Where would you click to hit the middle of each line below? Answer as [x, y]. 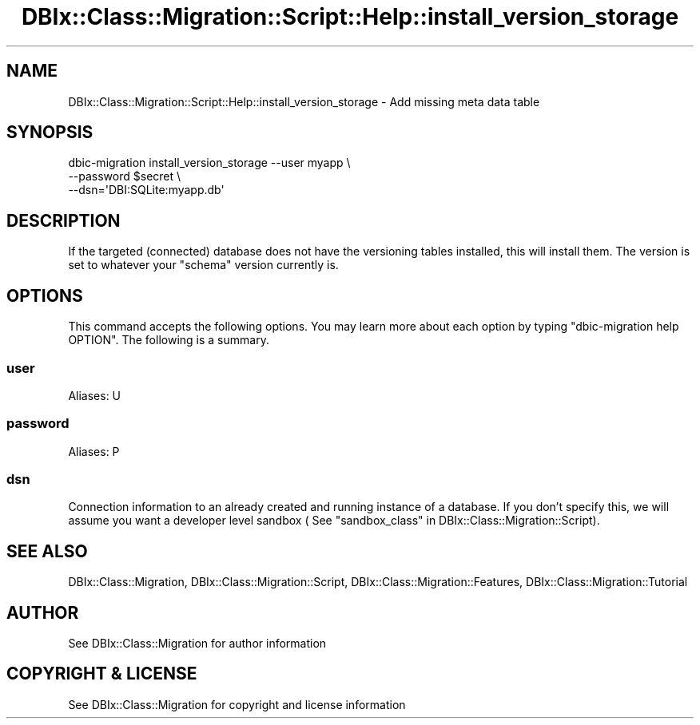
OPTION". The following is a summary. [169, 340]
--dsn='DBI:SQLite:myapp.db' [146, 190]
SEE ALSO [47, 551]
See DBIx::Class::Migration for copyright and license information [237, 704]
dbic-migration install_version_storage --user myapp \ [209, 163]
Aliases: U [95, 395]
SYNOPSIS [50, 133]
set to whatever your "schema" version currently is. [203, 265]
